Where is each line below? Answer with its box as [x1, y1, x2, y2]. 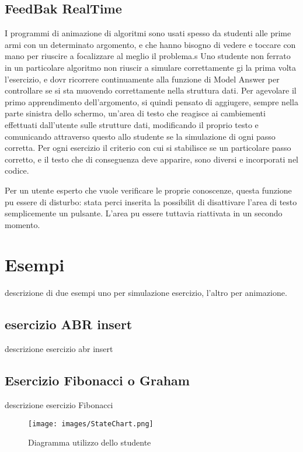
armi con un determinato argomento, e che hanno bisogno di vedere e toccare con [5, 38, 296, 50]
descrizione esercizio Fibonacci [5, 399, 113, 411]
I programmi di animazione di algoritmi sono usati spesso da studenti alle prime [5, 27, 291, 39]
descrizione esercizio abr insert [5, 343, 113, 355]
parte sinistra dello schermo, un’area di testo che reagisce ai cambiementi [5, 107, 266, 119]
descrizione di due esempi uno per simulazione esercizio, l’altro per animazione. [5, 287, 287, 299]
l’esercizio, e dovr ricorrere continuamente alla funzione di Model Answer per [5, 73, 280, 85]
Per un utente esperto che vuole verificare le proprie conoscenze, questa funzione [5, 184, 292, 196]
